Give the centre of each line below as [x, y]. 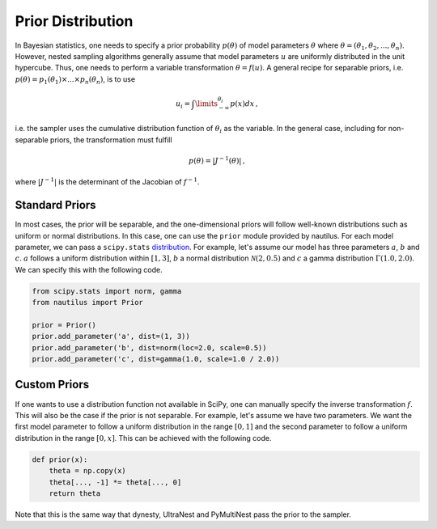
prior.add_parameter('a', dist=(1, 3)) [111, 336]
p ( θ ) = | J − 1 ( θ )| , [217, 160]
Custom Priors [52, 385]
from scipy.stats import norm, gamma [107, 291]
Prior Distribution [74, 21]
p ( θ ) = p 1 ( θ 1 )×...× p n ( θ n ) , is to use [75, 80]
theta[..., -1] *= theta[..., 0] [115, 482]
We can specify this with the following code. [89, 269]
